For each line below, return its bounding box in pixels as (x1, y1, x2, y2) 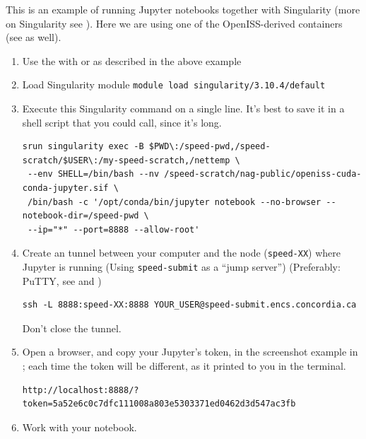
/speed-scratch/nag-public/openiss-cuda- (164, 169, 362, 180)
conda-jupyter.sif (22, 183, 109, 193)
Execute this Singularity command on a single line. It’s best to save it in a (22, 101, 345, 116)
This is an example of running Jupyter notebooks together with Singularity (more (6, 2, 360, 16)
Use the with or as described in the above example (22, 53, 242, 68)
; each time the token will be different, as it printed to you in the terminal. (22, 358, 346, 373)
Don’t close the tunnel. (22, 320, 122, 335)
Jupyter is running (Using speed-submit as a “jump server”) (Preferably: (22, 259, 341, 274)
